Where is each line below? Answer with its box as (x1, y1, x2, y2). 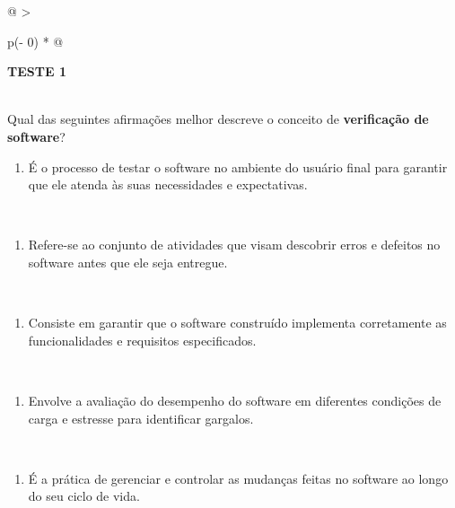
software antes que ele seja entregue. (28, 252, 228, 271)
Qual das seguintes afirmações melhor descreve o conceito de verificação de (7, 109, 429, 128)
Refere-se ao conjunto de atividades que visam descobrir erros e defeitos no (28, 235, 441, 254)
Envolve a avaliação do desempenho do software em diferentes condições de (28, 390, 442, 409)
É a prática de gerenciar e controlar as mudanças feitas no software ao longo (28, 469, 449, 487)
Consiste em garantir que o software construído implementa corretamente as (28, 313, 447, 332)
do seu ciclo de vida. (28, 486, 140, 505)
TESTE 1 (7, 62, 66, 81)
